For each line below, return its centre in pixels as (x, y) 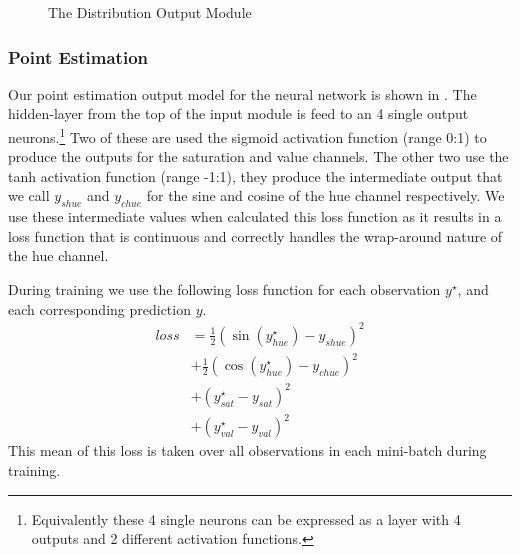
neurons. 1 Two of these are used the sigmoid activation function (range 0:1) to (247, 135)
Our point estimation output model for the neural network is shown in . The (242, 93)
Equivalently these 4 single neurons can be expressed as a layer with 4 (246, 518)
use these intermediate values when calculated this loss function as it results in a (255, 216)
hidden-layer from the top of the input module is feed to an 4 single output (238, 113)
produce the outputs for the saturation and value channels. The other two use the (258, 156)
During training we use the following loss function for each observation (224, 289)
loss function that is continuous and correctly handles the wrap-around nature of (255, 235)
